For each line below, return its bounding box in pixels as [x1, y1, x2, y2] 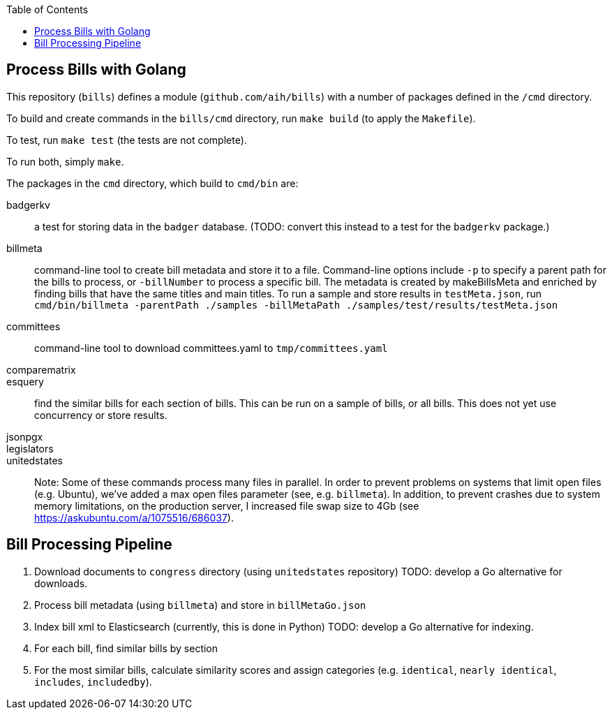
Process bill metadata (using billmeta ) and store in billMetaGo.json [34, 598, 366, 611]
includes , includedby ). [34, 675, 152, 688]
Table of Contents [6, 3, 89, 15]
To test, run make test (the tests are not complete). [6, 133, 247, 146]
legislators [6, 442, 54, 455]
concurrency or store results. [34, 408, 167, 421]
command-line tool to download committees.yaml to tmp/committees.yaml [34, 341, 388, 354]
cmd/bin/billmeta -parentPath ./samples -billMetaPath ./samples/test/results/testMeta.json [34, 299, 558, 311]
